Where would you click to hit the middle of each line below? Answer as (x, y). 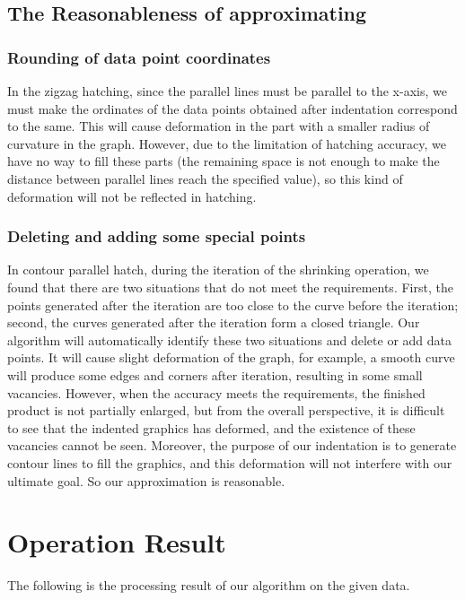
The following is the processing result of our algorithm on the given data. (209, 585)
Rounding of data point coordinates (139, 57)
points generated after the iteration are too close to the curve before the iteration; (233, 304)
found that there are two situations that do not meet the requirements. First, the (230, 287)
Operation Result (117, 542)
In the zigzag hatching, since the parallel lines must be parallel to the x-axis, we (227, 91)
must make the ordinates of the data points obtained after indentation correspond (232, 108)
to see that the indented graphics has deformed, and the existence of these (211, 427)
